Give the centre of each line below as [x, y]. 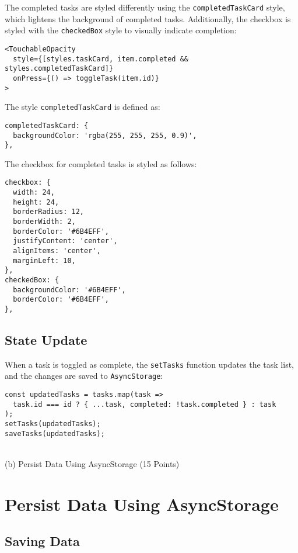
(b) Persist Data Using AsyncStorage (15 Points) [92, 463]
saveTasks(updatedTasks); [55, 433]
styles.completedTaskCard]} [59, 69]
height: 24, [36, 202]
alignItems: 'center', [57, 251]
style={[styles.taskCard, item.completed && [101, 59]
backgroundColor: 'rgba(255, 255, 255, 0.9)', [105, 135]
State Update [46, 339]
